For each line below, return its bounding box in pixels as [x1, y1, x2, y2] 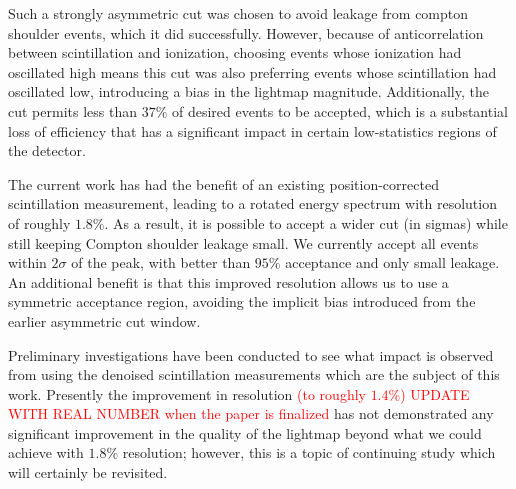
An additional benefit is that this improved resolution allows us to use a [8, 271, 449, 292]
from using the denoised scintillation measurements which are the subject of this [8, 364, 500, 385]
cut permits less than [8, 100, 137, 121]
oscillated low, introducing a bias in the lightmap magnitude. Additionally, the [8, 81, 489, 102]
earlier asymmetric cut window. [8, 310, 201, 331]
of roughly [8, 212, 71, 233]
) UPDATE [400, 383, 470, 404]
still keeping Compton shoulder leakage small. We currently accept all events [8, 232, 479, 253]
